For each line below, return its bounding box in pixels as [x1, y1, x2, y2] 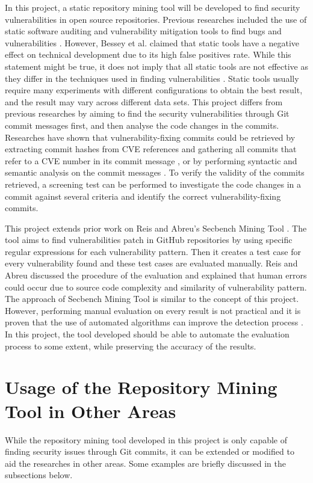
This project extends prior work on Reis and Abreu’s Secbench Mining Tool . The [5, 221, 307, 234]
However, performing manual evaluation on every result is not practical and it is [5, 304, 301, 316]
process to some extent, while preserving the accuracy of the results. [5, 339, 256, 352]
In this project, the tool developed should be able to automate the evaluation [5, 328, 290, 340]
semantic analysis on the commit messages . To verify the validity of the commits [5, 166, 305, 179]
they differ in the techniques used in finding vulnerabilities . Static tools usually [5, 72, 299, 84]
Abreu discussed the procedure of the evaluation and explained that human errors [5, 269, 307, 281]
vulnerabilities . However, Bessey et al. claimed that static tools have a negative [5, 36, 300, 49]
